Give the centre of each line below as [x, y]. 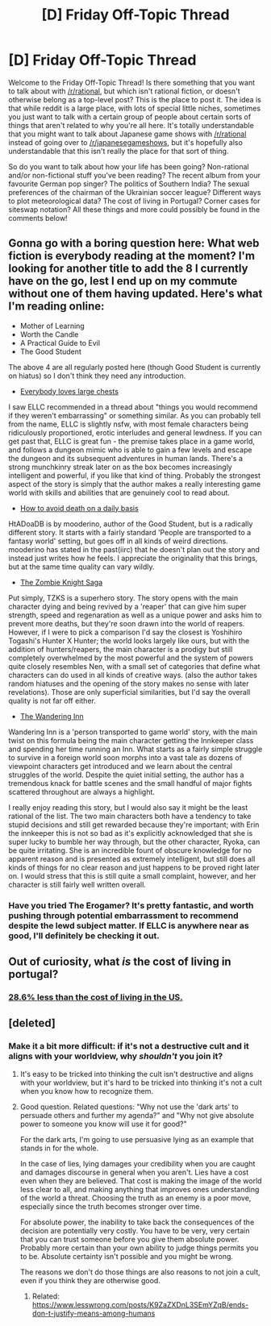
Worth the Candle [49, 334]
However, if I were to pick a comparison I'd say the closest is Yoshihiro [125, 632]
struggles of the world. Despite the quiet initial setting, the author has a [126, 775]
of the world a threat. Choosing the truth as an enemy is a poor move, [135, 1198]
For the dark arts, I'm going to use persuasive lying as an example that [137, 1139]
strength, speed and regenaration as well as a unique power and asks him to [135, 615]
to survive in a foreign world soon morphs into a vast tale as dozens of [125, 757]
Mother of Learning [52, 326]
